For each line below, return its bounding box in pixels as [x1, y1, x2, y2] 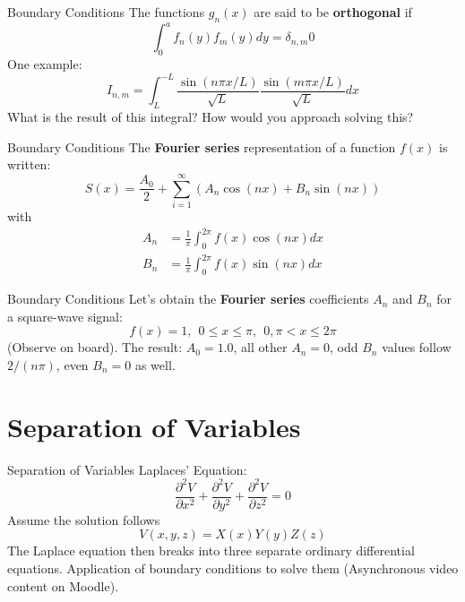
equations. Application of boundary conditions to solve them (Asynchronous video [7, 558, 459, 577]
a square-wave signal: [7, 306, 123, 325]
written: [7, 155, 51, 174]
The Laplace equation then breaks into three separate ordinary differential [7, 541, 415, 560]
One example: [7, 55, 82, 73]
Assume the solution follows [7, 510, 160, 529]
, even [56, 355, 89, 374]
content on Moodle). [7, 576, 119, 595]
